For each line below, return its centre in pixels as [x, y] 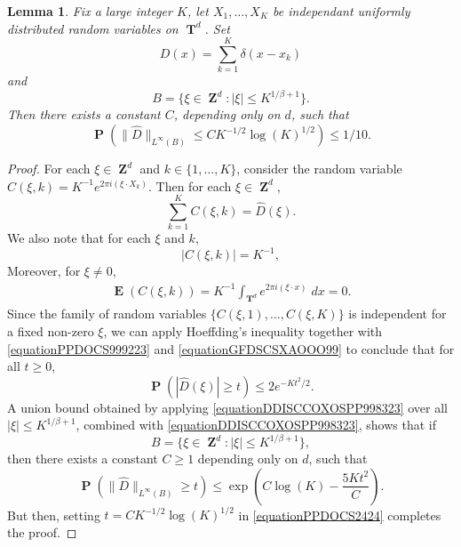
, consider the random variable [319, 168]
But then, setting [54, 515]
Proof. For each [49, 168]
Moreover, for [44, 271]
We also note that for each [79, 238]
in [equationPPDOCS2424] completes [340, 515]
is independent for [397, 314]
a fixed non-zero [51, 330]
